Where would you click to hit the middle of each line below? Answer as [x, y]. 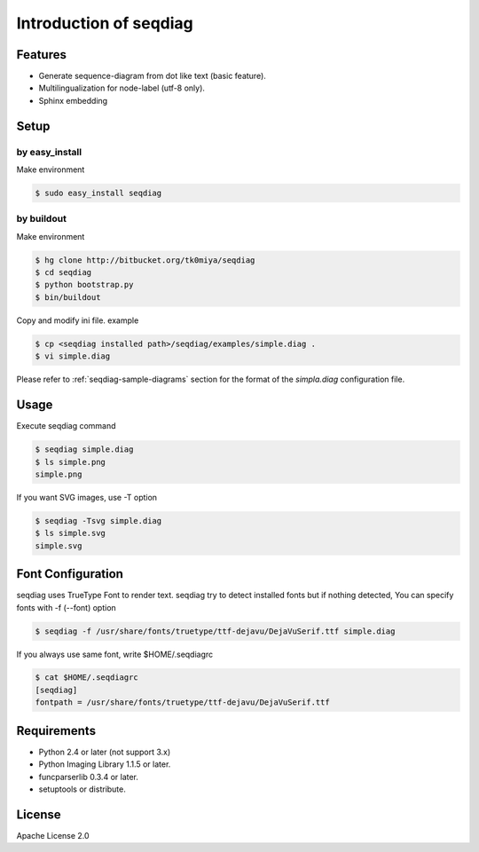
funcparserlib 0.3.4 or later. [89, 777]
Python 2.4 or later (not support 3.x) [105, 752]
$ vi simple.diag [73, 356]
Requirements [56, 731]
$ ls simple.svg [71, 533]
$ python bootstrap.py [84, 285]
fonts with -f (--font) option [67, 607]
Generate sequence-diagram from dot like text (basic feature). [152, 76]
